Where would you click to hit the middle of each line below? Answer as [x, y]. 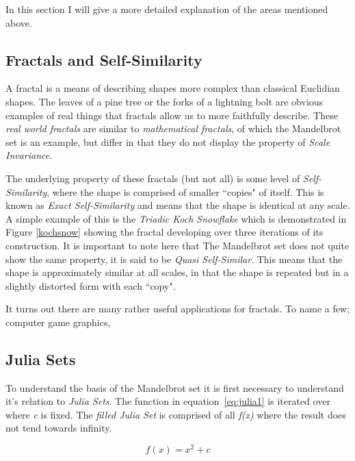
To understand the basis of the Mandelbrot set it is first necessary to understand [175, 387]
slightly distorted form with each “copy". [91, 285]
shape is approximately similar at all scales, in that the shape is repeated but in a [177, 272]
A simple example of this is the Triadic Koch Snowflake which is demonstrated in [176, 218]
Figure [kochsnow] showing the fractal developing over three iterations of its [165, 232]
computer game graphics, [58, 322]
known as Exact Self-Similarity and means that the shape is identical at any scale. [178, 205]
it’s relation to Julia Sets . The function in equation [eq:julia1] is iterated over [168, 401]
